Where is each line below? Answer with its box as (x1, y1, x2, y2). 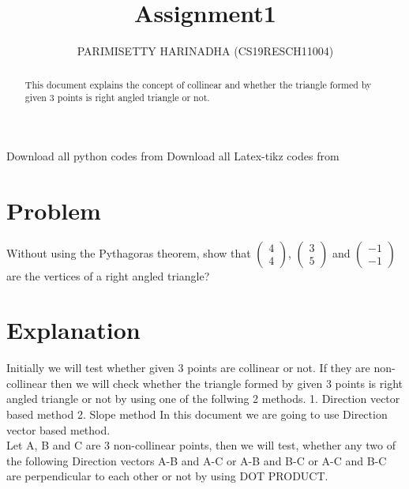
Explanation (6, 314, 141, 346)
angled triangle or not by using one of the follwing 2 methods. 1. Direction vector (6, 390, 400, 407)
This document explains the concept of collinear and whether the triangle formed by (24, 77, 372, 91)
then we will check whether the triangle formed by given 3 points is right (51, 374, 403, 391)
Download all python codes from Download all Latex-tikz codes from (6, 147, 340, 164)
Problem (6, 194, 101, 226)
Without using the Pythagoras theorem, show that (6, 244, 251, 261)
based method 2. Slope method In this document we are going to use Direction (6, 406, 388, 423)
